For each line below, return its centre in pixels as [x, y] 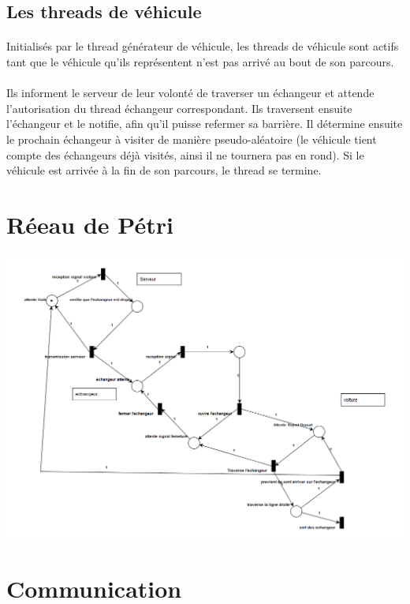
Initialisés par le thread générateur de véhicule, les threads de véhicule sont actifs [203, 46]
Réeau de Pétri [90, 224]
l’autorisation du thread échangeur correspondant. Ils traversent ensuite [179, 108]
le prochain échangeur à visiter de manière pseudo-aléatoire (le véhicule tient [192, 139]
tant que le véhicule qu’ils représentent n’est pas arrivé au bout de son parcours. [200, 61]
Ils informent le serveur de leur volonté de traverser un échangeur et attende [190, 93]
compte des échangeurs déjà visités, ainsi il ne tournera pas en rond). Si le [185, 154]
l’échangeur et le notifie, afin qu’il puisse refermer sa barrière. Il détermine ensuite [205, 124]
